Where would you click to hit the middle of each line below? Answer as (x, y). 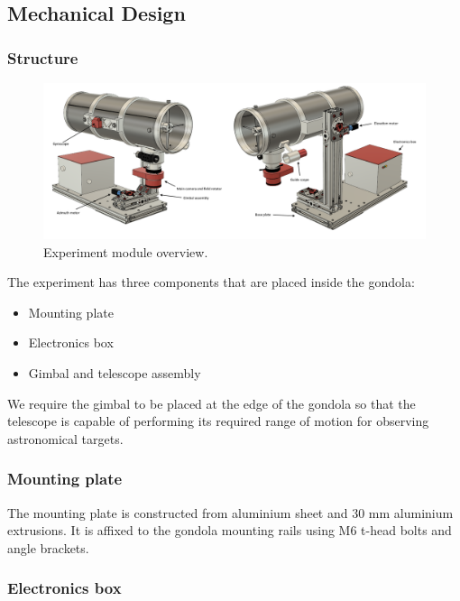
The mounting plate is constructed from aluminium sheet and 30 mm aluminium (230, 512)
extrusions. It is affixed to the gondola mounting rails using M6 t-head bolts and (230, 530)
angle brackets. (48, 547)
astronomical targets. (65, 438)
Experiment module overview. (126, 251)
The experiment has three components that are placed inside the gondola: (211, 282)
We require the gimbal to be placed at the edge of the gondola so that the (212, 403)
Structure (43, 57)
